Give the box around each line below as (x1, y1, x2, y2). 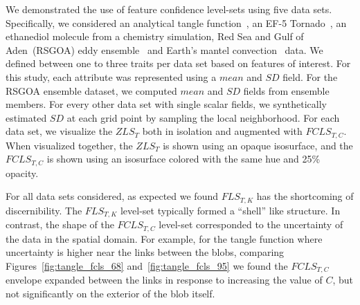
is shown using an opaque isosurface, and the (163, 138, 353, 152)
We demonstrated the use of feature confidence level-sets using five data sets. (6, 2, 332, 16)
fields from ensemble (243, 83, 330, 98)
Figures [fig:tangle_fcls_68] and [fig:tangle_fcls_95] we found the (6, 258, 288, 272)
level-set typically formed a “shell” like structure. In (120, 203, 341, 217)
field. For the (282, 69, 338, 84)
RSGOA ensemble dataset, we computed (6, 83, 177, 98)
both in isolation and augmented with (142, 124, 303, 138)
